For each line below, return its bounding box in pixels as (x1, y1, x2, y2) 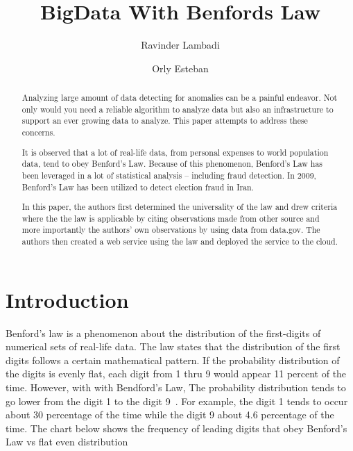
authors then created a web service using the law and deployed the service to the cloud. (21, 236, 338, 247)
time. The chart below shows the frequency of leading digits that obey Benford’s (6, 420, 347, 435)
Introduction (6, 285, 129, 313)
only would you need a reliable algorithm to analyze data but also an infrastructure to (21, 103, 334, 115)
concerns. (21, 126, 55, 138)
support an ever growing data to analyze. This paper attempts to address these (21, 115, 308, 126)
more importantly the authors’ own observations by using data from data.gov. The (21, 224, 320, 236)
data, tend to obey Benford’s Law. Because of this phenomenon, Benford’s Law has (21, 158, 323, 170)
